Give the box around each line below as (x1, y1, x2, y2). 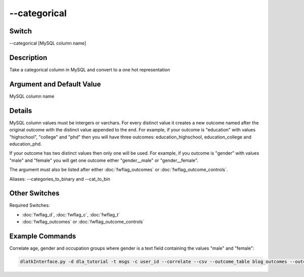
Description (9, 53, 48, 62)
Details (9, 106, 32, 115)
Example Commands (9, 232, 76, 241)
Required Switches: (9, 202, 50, 208)
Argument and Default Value (9, 80, 101, 88)
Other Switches (9, 189, 60, 198)
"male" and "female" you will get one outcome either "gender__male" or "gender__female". (9, 157, 199, 163)
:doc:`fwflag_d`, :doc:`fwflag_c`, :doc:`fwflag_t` (22, 211, 120, 217)
